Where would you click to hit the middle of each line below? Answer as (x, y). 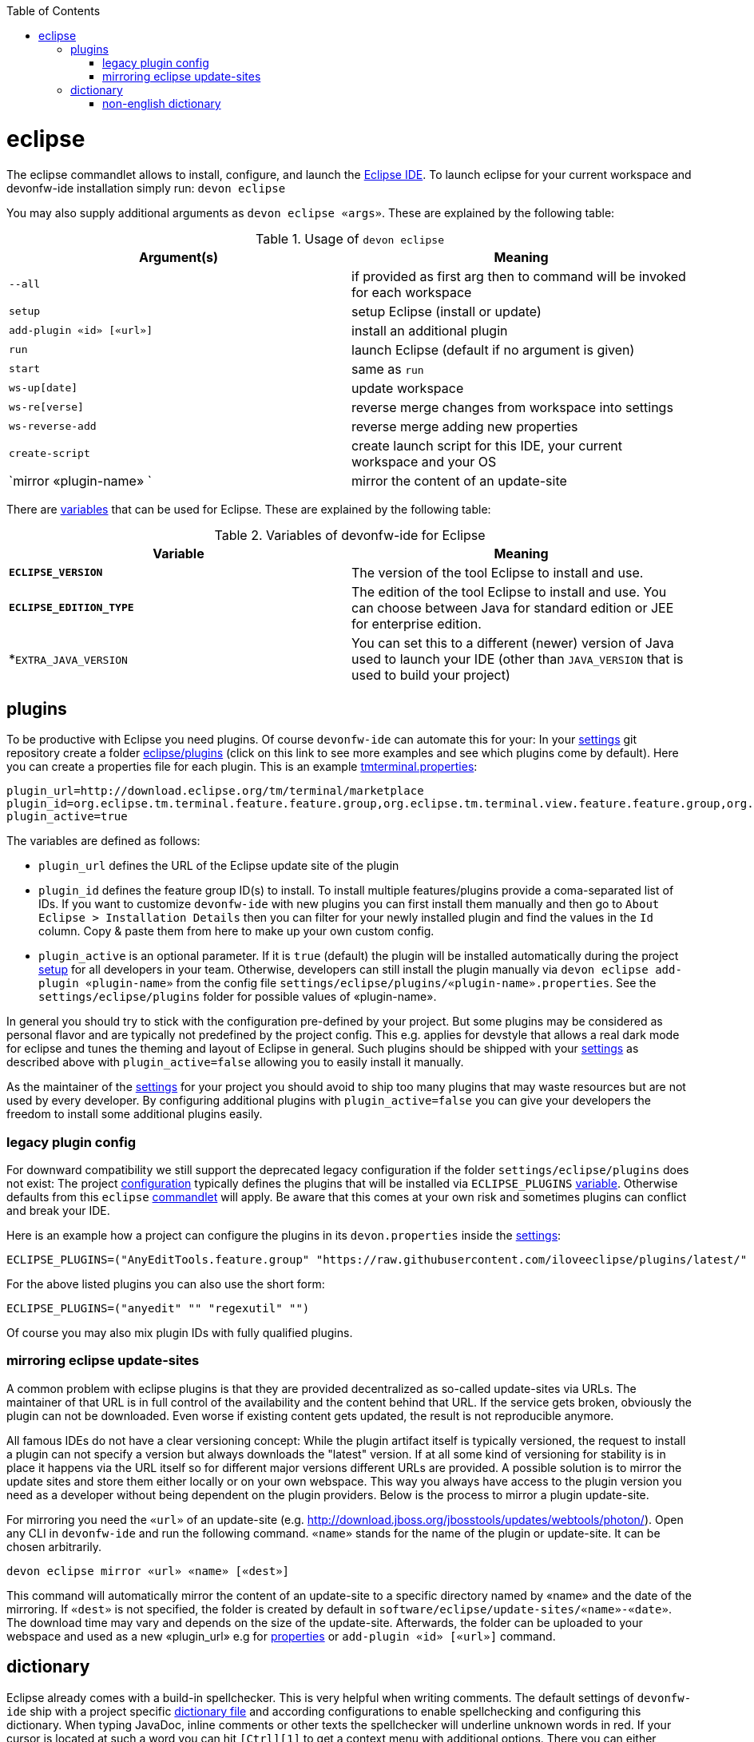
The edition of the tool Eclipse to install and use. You (509, 591)
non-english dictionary (162, 103)
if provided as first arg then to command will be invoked (519, 276)
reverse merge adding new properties (465, 426)
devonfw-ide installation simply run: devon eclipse (146, 188)
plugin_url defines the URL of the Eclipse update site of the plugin (219, 866)
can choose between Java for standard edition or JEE (513, 607)
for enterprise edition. (417, 623)
